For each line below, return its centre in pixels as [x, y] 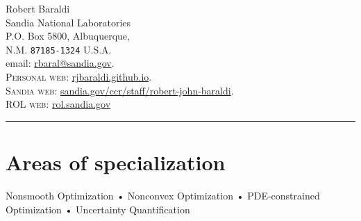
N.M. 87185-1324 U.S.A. [59, 49]
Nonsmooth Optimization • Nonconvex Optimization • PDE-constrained [163, 195]
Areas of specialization [116, 162]
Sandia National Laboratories [68, 22]
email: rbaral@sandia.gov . [60, 63]
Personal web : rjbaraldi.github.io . [79, 77]
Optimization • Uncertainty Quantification [98, 209]
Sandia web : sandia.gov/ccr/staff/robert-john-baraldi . [120, 90]
